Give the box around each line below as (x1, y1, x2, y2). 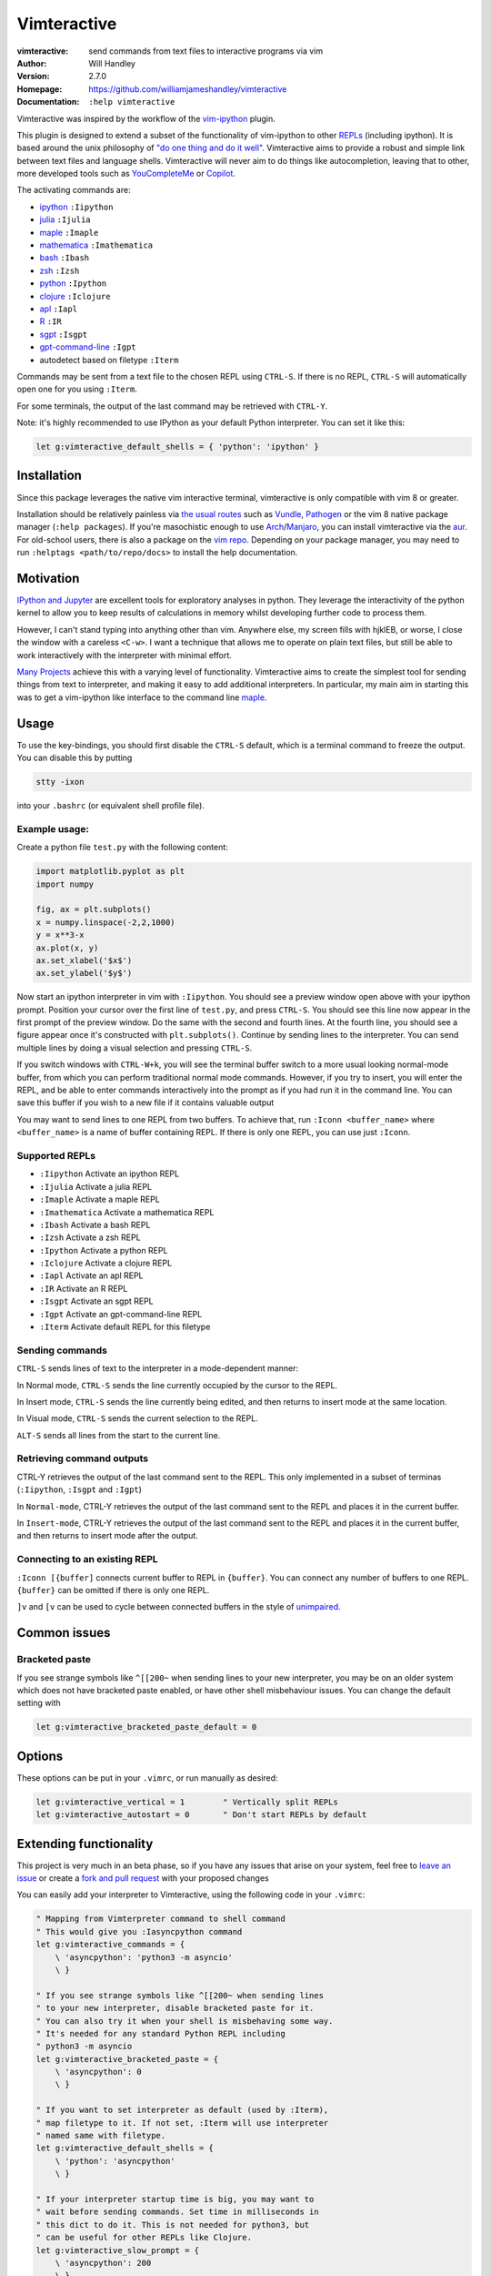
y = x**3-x (35, 930, 85, 940)
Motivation (16, 570, 80, 586)
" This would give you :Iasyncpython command (35, 1926, 243, 1936)
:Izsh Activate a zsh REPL (39, 1232, 141, 1243)
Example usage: (16, 822, 90, 835)
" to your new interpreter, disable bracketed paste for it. (35, 2003, 315, 2014)
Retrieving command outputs (16, 1452, 149, 1465)
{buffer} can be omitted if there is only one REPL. (16, 1584, 210, 1595)
